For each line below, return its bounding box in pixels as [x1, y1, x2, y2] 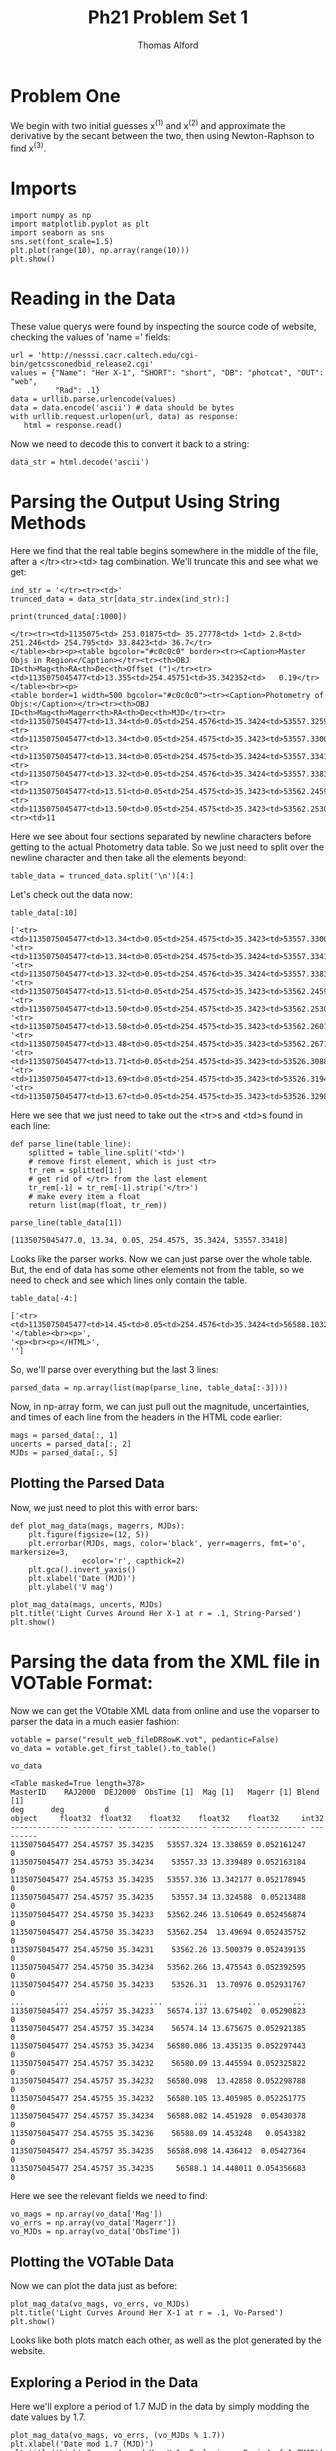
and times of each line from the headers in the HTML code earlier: [10, 1411, 283, 1423]
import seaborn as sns [10, 227, 105, 238]
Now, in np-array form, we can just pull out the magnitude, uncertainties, [10, 1400, 310, 1412]
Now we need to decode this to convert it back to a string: [10, 437, 250, 450]
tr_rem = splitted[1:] [28, 1165, 123, 1175]
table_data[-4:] [10, 1293, 78, 1303]
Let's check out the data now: [10, 888, 133, 900]
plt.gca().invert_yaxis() [28, 1564, 137, 1575]
